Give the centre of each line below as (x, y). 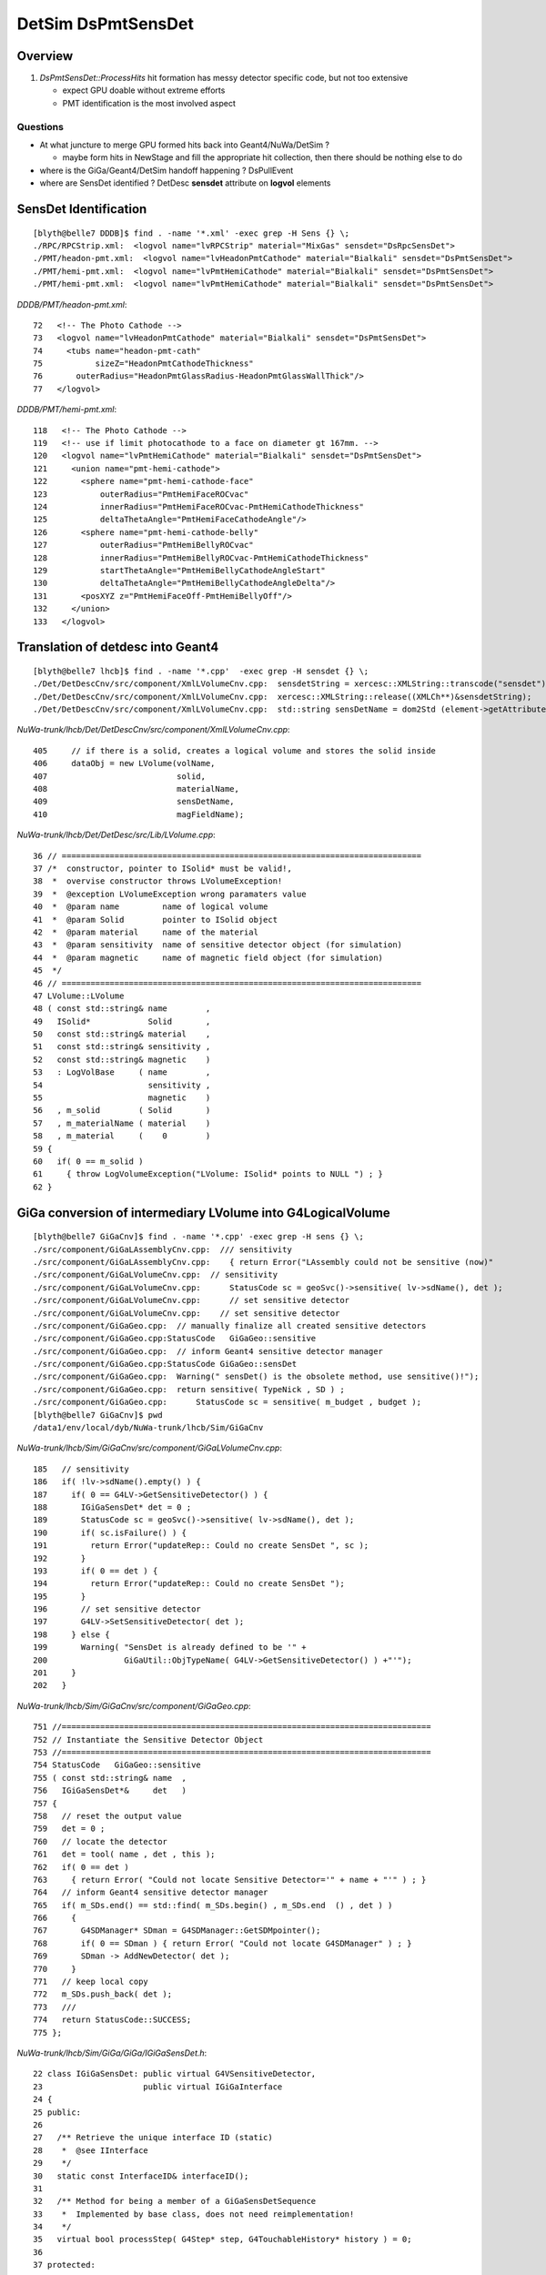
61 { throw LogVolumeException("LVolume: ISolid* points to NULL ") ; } (208, 1174)
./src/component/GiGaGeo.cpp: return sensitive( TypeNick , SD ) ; (189, 1389)
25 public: (57, 2112)
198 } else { (71, 1634)
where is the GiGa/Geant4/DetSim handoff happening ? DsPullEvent (167, 170)
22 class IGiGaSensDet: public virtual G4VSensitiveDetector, (175, 2074)
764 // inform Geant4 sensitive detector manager (151, 1892)
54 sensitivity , (122, 1085)
